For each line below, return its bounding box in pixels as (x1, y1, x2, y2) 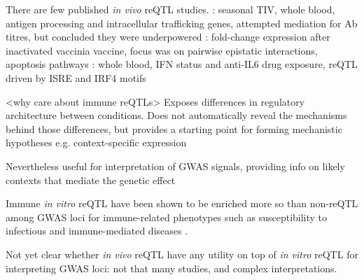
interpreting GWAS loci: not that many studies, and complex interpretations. (6, 260, 337, 275)
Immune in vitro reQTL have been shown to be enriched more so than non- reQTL (6, 196, 358, 211)
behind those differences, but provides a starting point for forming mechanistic (6, 121, 342, 136)
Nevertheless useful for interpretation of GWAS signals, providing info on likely (6, 158, 345, 173)
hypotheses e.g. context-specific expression (6, 135, 187, 150)
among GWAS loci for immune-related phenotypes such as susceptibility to (6, 209, 328, 224)
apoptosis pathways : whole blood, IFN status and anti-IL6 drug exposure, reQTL (6, 57, 358, 71)
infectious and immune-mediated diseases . (6, 223, 188, 238)
